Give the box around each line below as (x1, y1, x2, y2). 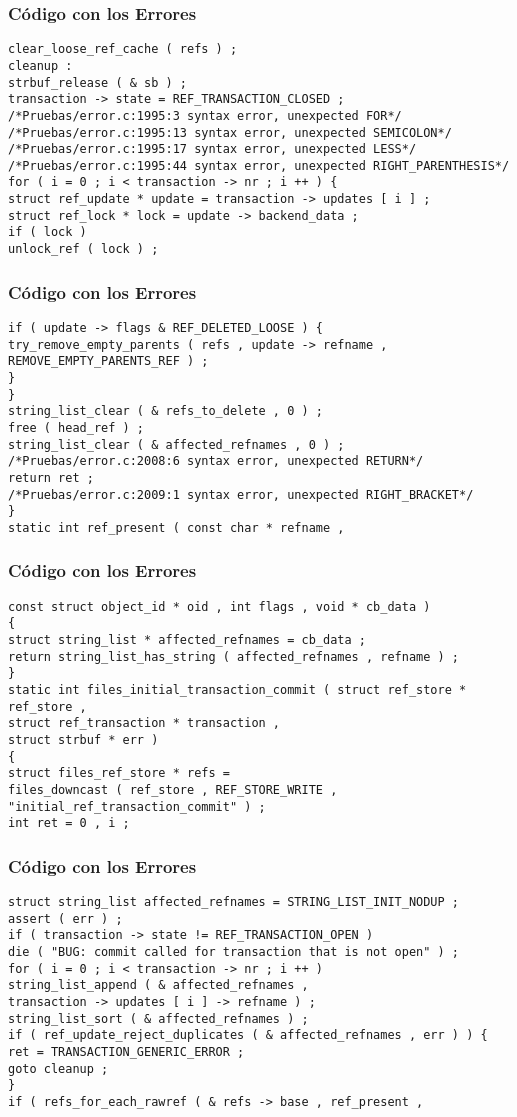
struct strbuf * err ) (8, 732, 159, 747)
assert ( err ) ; (8, 911, 123, 926)
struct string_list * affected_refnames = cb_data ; (8, 633, 366, 648)
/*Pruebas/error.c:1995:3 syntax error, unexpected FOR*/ (8, 108, 402, 123)
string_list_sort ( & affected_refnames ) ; (8, 1011, 309, 1026)
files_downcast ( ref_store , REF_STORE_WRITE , (8, 782, 338, 797)
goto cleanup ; (8, 1061, 109, 1076)
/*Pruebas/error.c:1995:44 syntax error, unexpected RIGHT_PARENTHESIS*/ (8, 158, 510, 173)
